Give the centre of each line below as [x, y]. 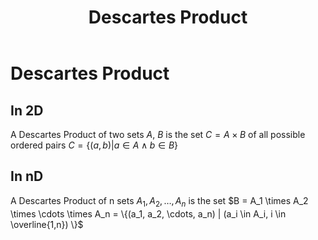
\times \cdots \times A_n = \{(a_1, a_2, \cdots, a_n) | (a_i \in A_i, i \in [148, 213]
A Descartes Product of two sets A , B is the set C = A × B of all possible [158, 134]
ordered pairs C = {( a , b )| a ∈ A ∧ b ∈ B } [94, 145]
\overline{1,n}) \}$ [47, 224]
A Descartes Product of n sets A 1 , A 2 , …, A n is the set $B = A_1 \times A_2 [159, 201]
